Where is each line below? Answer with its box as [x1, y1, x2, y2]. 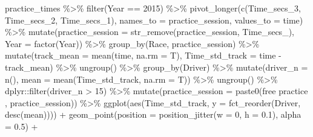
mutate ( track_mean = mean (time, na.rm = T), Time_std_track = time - [5, 49, 282, 62]
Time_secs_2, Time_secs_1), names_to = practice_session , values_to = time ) [5, 13, 303, 26]
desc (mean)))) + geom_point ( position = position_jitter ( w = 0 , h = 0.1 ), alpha [5, 108, 301, 121]
